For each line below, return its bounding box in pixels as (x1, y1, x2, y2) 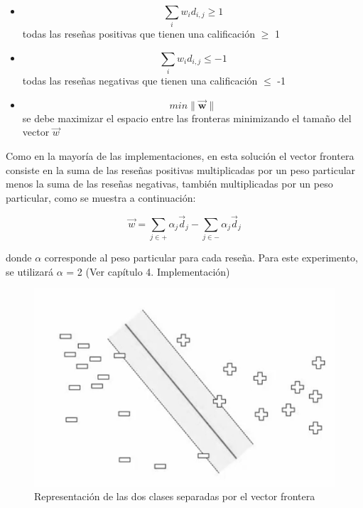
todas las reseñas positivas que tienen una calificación (22, 26, 255, 41)
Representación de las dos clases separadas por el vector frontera (34, 489, 315, 504)
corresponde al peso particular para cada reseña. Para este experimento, (44, 249, 358, 264)
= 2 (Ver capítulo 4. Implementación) (66, 264, 230, 279)
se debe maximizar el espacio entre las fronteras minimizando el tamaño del (22, 110, 352, 125)
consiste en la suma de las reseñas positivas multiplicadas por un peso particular (6, 162, 356, 177)
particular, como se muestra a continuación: (6, 190, 196, 205)
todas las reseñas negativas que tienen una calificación (22, 73, 258, 88)
